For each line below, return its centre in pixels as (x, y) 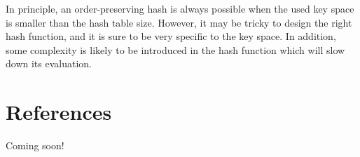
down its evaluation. (49, 63)
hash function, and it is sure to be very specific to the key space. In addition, (171, 36)
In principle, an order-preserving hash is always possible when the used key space (180, 8)
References (59, 112)
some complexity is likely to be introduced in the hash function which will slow (175, 49)
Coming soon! (35, 145)
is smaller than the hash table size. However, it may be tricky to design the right (179, 22)
